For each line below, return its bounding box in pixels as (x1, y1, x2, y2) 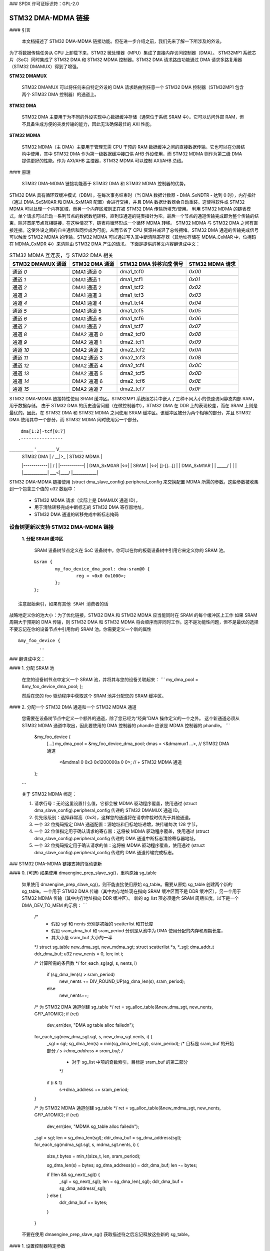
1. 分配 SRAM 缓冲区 (21, 536, 63, 542)
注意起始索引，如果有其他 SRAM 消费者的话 (18, 601, 108, 606)
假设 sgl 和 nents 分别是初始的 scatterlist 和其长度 (51, 921, 153, 927)
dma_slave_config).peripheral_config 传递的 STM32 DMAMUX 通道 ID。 (34, 807, 182, 813)
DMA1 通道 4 (71, 300, 102, 307)
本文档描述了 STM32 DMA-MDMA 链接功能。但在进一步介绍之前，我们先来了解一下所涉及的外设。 (21, 38, 224, 45)
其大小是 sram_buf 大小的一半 (51, 935, 112, 941)
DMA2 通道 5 (71, 370, 103, 377)
